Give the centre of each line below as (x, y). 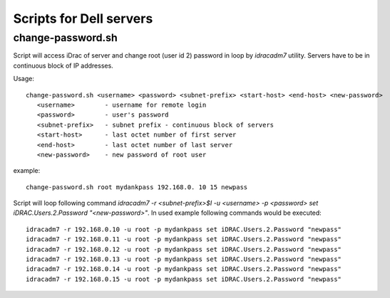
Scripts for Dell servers (83, 18)
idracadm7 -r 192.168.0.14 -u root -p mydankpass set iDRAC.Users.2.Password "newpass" (184, 269)
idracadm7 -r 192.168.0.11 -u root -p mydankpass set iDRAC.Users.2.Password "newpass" (184, 239)
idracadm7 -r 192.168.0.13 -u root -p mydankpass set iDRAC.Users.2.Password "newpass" (184, 259)
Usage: (24, 79)
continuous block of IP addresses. (63, 65)
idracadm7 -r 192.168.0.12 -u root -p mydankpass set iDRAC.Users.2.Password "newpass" (184, 249)
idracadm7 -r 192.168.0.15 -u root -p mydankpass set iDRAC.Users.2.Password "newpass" (184, 279)
